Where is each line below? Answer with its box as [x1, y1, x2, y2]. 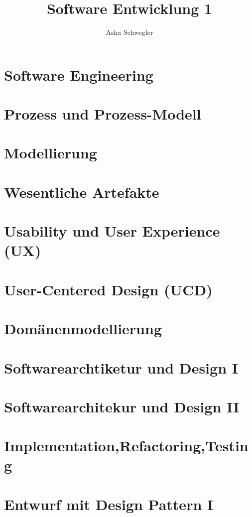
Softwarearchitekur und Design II [4, 396, 240, 416]
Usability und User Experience [4, 221, 220, 241]
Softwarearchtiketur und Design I [4, 357, 238, 378]
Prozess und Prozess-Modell [4, 104, 201, 124]
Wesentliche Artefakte [4, 181, 159, 202]
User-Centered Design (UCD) [4, 279, 213, 299]
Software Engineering [4, 64, 153, 85]
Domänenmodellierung [4, 318, 162, 339]
